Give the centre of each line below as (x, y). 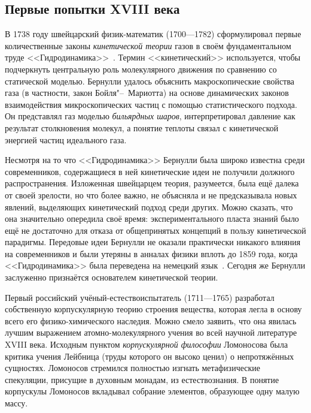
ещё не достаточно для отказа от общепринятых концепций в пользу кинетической (155, 230)
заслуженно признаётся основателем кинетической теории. (112, 277)
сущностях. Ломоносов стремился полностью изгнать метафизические (132, 368)
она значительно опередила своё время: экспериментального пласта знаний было (152, 218)
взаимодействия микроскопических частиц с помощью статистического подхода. (151, 104)
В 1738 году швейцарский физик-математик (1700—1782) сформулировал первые (153, 34)
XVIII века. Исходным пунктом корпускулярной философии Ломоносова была (147, 344)
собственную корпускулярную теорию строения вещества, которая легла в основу (153, 309)
